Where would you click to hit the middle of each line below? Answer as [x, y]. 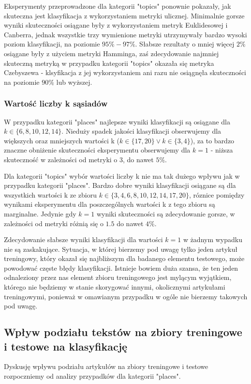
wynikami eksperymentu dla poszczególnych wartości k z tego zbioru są [110, 204]
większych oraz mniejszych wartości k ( [62, 140]
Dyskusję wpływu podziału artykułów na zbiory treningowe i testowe [106, 366]
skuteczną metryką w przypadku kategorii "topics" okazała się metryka [109, 63]
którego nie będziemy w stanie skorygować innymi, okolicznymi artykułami [115, 287]
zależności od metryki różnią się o [54, 223]
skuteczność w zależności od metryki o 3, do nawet [79, 159]
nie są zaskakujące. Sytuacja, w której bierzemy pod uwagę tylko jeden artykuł [121, 249]
